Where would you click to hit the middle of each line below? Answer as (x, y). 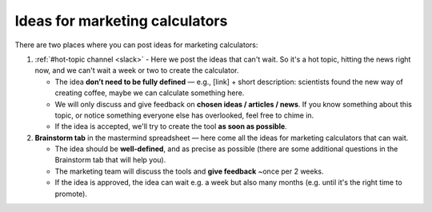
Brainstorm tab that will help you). (110, 160)
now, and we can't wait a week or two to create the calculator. (137, 70)
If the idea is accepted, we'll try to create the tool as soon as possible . (171, 126)
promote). (71, 194)
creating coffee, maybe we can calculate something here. (150, 93)
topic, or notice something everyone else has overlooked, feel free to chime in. (184, 115)
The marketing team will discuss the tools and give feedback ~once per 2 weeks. (189, 171)
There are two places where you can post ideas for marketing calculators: (136, 45)
